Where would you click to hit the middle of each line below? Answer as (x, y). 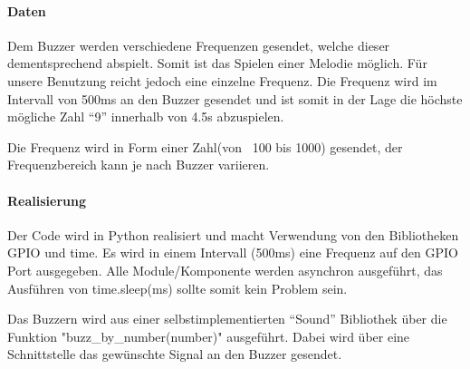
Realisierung (47, 200)
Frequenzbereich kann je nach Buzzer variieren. (139, 165)
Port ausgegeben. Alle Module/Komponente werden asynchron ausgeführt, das (225, 270)
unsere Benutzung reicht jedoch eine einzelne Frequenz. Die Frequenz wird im (222, 80)
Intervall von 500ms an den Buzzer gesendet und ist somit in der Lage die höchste (235, 98)
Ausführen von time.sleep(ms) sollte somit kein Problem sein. (177, 288)
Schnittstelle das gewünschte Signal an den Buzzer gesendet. (175, 354)
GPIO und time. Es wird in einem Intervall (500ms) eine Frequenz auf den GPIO (233, 252)
